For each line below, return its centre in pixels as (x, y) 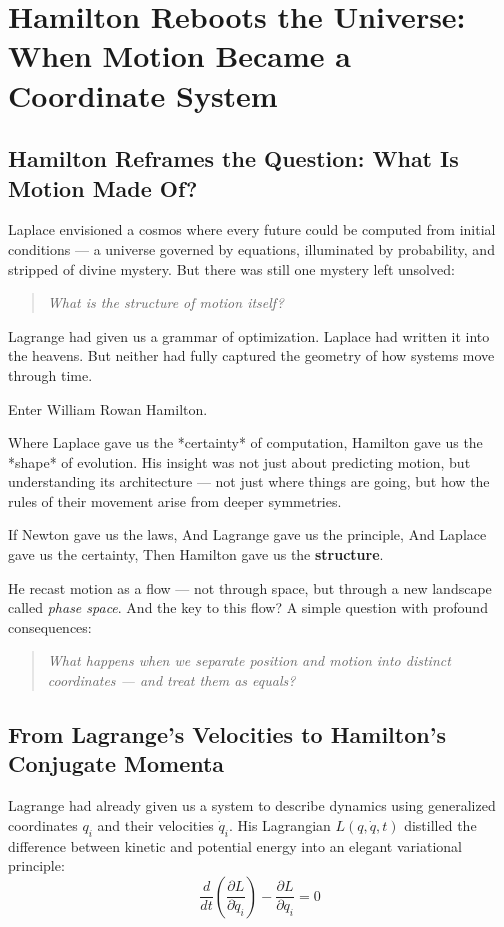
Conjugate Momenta (116, 763)
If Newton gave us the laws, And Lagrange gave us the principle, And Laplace (247, 534)
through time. (50, 374)
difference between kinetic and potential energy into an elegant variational (235, 845)
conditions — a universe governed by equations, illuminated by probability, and (251, 248)
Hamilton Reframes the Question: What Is (233, 158)
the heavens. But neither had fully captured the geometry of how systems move (251, 355)
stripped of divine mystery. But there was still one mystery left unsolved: (231, 268)
